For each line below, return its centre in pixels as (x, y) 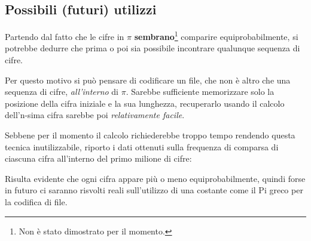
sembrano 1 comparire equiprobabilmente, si (216, 35)
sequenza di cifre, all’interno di (62, 92)
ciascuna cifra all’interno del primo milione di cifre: (98, 158)
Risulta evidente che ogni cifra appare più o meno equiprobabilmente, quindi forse (155, 178)
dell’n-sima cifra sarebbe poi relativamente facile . (95, 115)
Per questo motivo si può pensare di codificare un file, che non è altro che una (148, 80)
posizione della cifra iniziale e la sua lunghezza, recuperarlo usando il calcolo (145, 103)
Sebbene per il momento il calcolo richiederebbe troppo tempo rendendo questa (150, 135)
